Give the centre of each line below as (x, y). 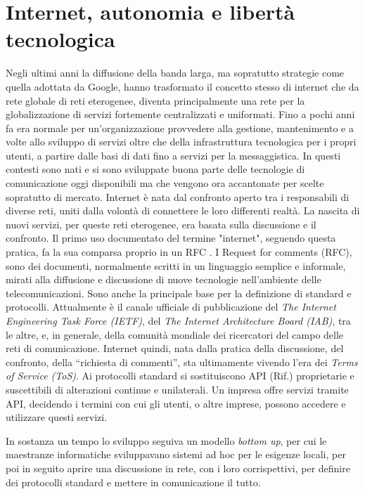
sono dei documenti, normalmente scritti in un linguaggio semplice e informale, (176, 265)
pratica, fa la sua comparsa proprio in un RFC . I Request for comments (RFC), (179, 252)
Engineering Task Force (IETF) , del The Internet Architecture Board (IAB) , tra (178, 320)
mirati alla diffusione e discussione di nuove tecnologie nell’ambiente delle (164, 279)
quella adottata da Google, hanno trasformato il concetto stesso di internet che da (182, 86)
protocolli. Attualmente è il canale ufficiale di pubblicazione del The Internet (171, 307)
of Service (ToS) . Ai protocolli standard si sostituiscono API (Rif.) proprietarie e (180, 376)
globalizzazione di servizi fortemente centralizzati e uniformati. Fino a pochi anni (180, 114)
